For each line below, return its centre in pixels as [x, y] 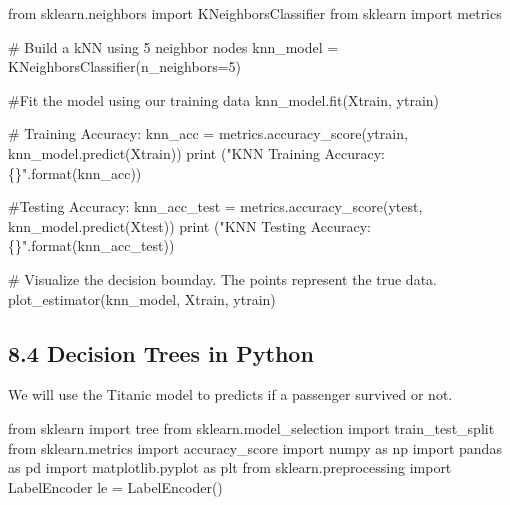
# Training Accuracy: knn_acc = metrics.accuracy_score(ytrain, [208, 133]
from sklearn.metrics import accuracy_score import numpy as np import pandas [255, 447]
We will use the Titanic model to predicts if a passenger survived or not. [230, 394]
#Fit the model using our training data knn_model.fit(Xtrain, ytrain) [224, 99]
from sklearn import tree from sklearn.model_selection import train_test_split [251, 427]
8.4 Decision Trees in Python [161, 352]
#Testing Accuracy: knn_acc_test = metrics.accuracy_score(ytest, [215, 206]
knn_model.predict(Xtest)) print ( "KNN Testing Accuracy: [189, 225]
